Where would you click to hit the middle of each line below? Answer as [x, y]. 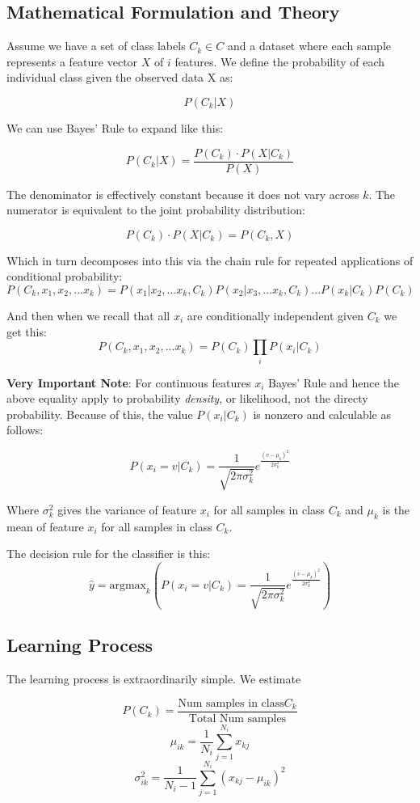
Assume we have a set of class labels [96, 46]
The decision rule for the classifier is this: [109, 554]
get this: [27, 331]
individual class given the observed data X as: [120, 77]
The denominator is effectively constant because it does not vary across [183, 194]
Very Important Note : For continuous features [129, 382]
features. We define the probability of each [280, 61]
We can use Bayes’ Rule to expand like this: [115, 127]
